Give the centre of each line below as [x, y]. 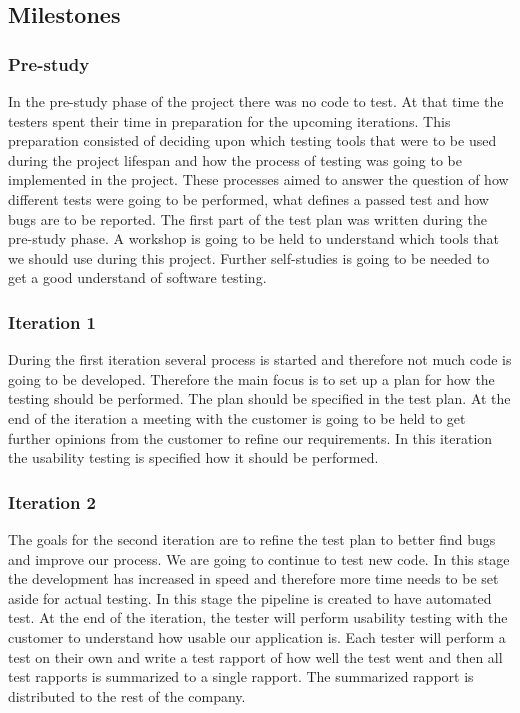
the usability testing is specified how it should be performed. [193, 457]
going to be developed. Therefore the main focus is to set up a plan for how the [251, 378]
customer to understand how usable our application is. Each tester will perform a [257, 636]
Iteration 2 [52, 501]
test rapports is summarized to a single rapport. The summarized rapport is [241, 676]
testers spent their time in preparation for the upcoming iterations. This [229, 120]
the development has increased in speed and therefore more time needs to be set [253, 578]
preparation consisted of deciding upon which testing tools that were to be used [252, 140]
